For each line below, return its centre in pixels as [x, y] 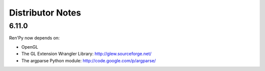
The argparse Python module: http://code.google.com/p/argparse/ [89, 60]
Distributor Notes [45, 13]
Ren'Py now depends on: [34, 38]
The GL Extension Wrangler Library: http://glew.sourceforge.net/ [86, 54]
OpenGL [30, 47]
